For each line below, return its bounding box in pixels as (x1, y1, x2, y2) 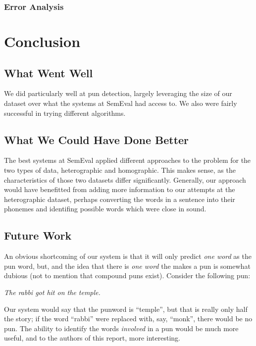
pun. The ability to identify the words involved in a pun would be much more (4, 323, 239, 333)
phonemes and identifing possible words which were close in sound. (4, 203, 206, 214)
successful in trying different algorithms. (4, 107, 126, 118)
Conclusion (4, 31, 81, 51)
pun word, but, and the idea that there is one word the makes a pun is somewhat (4, 260, 251, 271)
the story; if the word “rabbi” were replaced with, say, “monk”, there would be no (4, 313, 253, 324)
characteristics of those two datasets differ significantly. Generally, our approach (4, 174, 246, 185)
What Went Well (4, 65, 93, 80)
